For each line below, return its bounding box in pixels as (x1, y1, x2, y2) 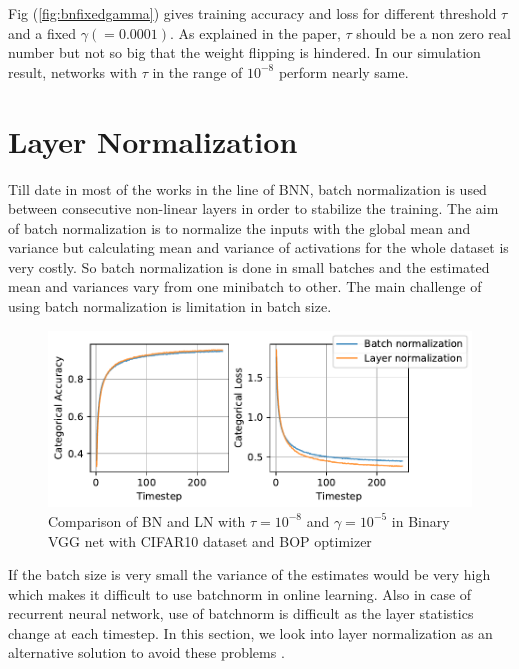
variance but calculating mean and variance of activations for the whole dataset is (8, 237, 509, 258)
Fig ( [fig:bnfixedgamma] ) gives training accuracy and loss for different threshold (8, 3, 497, 23)
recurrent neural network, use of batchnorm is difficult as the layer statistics (8, 603, 474, 624)
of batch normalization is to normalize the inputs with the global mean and (8, 217, 471, 238)
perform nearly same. (278, 61, 409, 82)
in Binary (391, 510, 450, 531)
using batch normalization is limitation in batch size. (8, 296, 332, 317)
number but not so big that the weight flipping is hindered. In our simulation (8, 42, 481, 63)
